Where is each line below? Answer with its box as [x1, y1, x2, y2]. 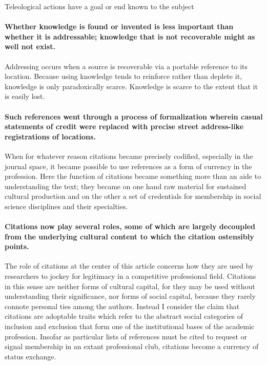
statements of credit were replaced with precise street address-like [5, 121, 244, 132]
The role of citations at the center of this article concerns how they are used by [5, 260, 254, 271]
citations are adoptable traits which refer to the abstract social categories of [5, 311, 243, 321]
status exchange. [5, 351, 56, 361]
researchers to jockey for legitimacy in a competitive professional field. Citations [5, 271, 256, 281]
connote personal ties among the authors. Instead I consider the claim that [5, 300, 240, 311]
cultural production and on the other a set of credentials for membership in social [5, 191, 261, 201]
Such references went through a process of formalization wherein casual [5, 111, 263, 121]
